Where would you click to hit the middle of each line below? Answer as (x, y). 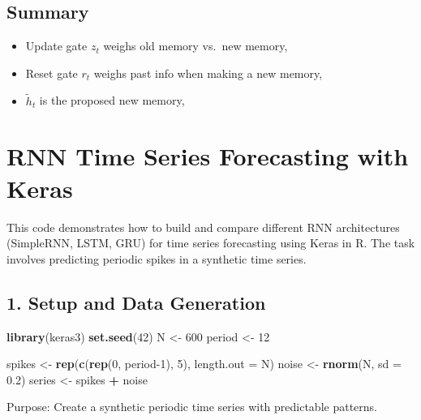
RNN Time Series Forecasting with (208, 156)
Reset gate (52, 73)
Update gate (56, 46)
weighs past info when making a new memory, (208, 73)
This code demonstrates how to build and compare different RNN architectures (203, 227)
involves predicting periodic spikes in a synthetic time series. (157, 258)
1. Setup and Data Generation (136, 302)
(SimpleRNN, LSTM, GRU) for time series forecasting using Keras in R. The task (211, 243)
